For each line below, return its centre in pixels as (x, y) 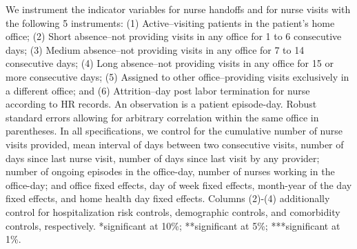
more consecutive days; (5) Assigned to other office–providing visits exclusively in (177, 76)
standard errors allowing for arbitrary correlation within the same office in (162, 117)
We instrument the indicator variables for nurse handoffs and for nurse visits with (178, 9)
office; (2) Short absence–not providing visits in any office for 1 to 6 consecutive (174, 36)
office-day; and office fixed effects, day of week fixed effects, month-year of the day (179, 185)
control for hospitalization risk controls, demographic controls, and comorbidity (173, 211)
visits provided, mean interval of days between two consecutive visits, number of (175, 144)
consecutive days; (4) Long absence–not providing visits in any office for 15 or (170, 63)
